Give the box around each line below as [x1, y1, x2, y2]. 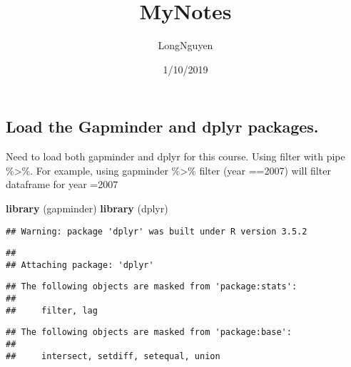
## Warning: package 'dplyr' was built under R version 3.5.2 [6, 226, 307, 237]
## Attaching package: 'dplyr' [6, 259, 154, 270]
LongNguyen [158, 38, 213, 53]
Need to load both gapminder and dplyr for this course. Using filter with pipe [6, 149, 345, 164]
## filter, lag [6, 305, 98, 316]
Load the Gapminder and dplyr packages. [6, 115, 319, 138]
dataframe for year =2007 [6, 177, 118, 192]
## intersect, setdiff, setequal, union [6, 351, 220, 361]
